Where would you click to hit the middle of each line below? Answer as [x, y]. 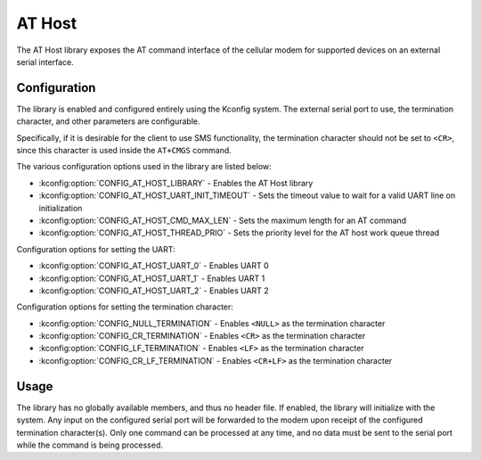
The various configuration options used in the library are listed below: [144, 167]
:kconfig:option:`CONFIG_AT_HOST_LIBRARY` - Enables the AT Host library [176, 183]
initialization [61, 208]
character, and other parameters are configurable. [108, 121]
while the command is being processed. [90, 445]
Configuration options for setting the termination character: [125, 307]
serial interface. [45, 62]
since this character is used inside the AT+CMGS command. [124, 151]
